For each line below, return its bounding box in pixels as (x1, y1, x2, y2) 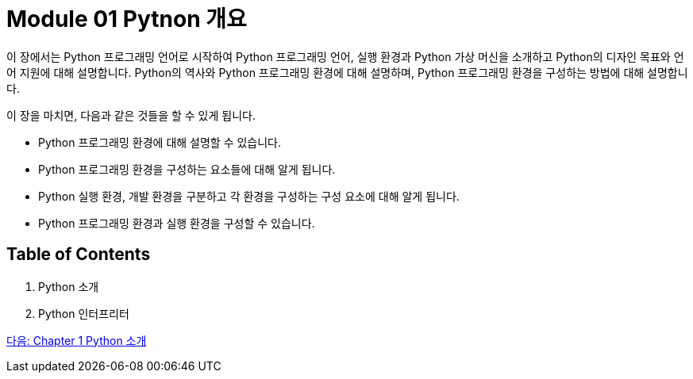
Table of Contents (6, 244, 151, 265)
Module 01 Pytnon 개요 (6, 6, 247, 33)
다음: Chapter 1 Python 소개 (6, 333, 147, 347)
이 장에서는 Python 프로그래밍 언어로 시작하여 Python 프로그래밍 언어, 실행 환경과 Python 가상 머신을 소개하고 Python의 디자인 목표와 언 (6, 49, 684, 63)
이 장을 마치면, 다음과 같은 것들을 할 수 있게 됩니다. (6, 108, 256, 122)
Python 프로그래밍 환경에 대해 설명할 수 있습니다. (38, 135, 282, 149)
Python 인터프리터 (38, 306, 129, 320)
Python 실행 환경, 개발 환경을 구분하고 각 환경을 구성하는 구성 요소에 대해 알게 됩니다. (38, 189, 460, 203)
